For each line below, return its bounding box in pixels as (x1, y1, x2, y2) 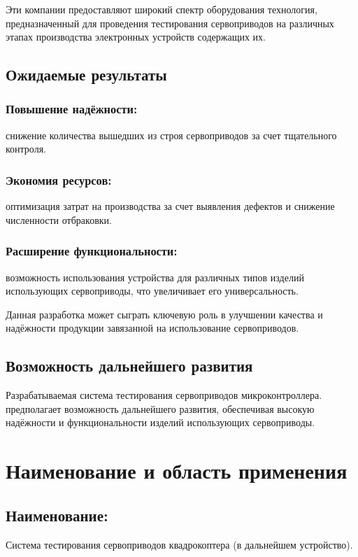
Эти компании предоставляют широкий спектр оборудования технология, (6, 2, 317, 16)
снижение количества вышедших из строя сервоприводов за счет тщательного (6, 127, 337, 142)
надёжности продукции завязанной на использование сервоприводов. (6, 320, 299, 335)
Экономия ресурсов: (6, 171, 112, 188)
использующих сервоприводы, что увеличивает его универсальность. (6, 283, 299, 298)
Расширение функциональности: (6, 242, 178, 260)
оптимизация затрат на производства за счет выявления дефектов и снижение (6, 199, 335, 213)
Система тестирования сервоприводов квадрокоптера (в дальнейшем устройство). (6, 537, 353, 551)
